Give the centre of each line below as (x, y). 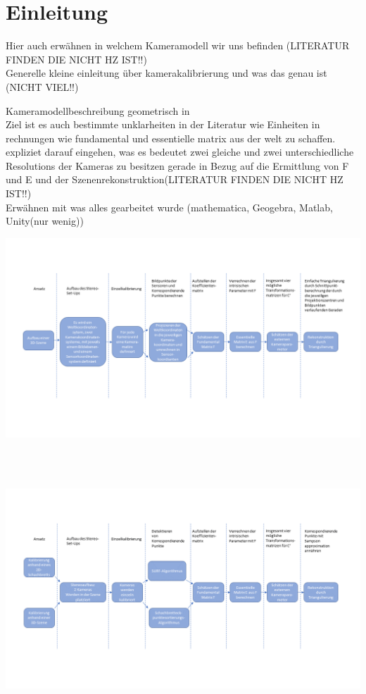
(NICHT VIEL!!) (42, 86)
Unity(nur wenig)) (45, 221)
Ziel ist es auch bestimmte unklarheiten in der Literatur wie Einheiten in (163, 124)
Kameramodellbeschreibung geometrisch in (98, 110)
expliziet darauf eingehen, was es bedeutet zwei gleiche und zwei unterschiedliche (180, 152)
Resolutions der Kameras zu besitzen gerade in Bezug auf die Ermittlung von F (177, 165)
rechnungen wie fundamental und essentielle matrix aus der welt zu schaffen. (171, 138)
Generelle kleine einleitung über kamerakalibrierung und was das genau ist (166, 73)
